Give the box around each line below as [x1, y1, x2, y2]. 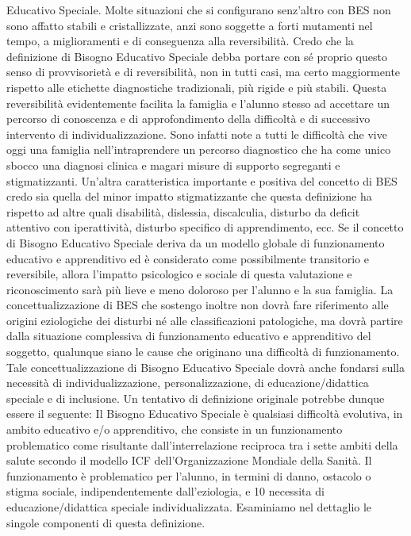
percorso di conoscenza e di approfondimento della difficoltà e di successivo [6, 110, 371, 127]
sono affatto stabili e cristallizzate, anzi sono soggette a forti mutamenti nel [6, 17, 373, 33]
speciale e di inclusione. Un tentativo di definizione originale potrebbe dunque [6, 389, 385, 406]
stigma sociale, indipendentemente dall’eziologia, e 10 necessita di [6, 483, 325, 500]
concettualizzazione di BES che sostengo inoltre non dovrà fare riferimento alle [6, 297, 389, 313]
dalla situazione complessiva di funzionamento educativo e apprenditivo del [6, 327, 371, 344]
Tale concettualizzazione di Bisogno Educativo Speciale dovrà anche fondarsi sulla [6, 358, 405, 375]
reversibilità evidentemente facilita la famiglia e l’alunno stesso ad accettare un [6, 94, 390, 111]
